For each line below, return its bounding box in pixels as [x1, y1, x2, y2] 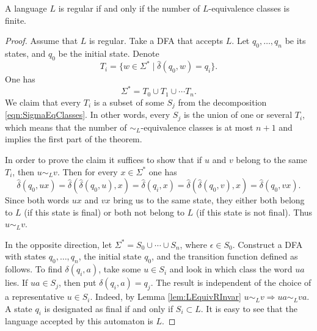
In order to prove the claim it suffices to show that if [5, 153, 202, 166]
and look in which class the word [169, 263, 293, 275]
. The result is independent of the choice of [150, 276, 312, 289]
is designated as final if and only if [44, 302, 173, 315]
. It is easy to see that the [200, 302, 297, 315]
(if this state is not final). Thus [195, 205, 313, 218]
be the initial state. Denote [58, 46, 159, 59]
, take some [98, 263, 141, 275]
